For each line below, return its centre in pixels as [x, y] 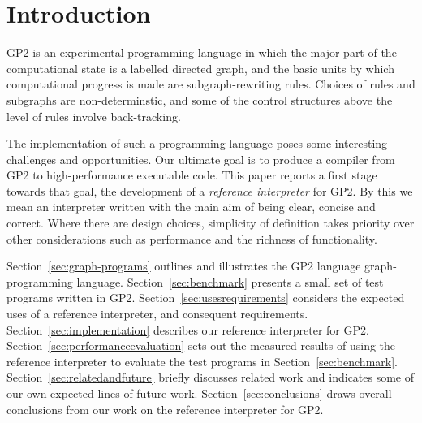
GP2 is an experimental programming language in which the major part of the [202, 52]
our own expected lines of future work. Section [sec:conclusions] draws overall [199, 393]
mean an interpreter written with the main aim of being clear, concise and [191, 207]
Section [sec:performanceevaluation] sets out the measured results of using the [201, 345]
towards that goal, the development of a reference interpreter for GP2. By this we [210, 190]
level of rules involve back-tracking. [94, 116]
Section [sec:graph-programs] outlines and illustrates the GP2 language [184, 266]
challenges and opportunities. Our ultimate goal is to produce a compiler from [201, 159]
